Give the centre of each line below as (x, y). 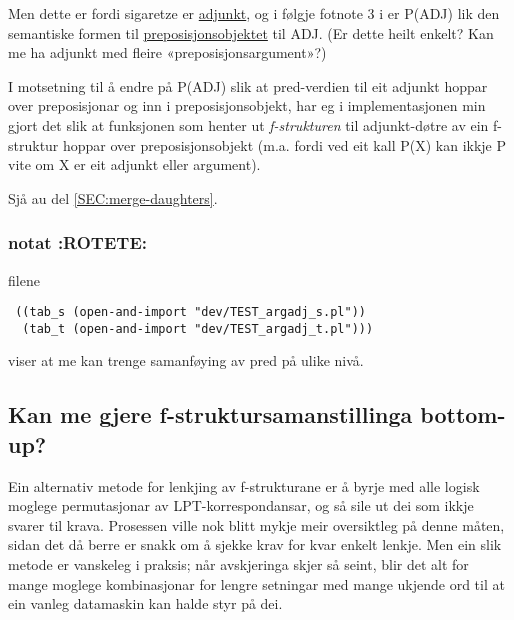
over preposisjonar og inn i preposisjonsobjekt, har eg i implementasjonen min (247, 105)
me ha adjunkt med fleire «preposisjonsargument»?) (167, 52)
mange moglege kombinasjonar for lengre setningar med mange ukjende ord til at (256, 583)
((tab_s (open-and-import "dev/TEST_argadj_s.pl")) (190, 312)
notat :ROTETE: (77, 242)
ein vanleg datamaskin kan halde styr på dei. (145, 603)
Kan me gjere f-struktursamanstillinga (210, 414)
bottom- (463, 414)
